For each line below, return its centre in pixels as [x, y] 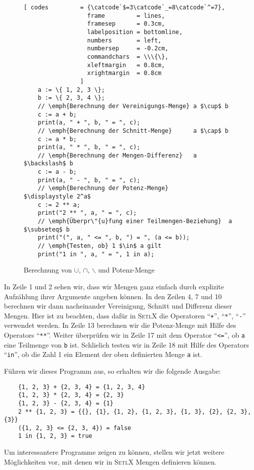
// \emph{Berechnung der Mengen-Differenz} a [117, 155]
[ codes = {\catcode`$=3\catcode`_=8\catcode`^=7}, [125, 7]
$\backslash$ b [49, 164]
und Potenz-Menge [126, 270]
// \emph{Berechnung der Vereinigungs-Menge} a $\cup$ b [133, 106]
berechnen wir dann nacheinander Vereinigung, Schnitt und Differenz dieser [118, 306]
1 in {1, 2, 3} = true [55, 436]
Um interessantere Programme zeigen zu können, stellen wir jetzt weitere [114, 452]
